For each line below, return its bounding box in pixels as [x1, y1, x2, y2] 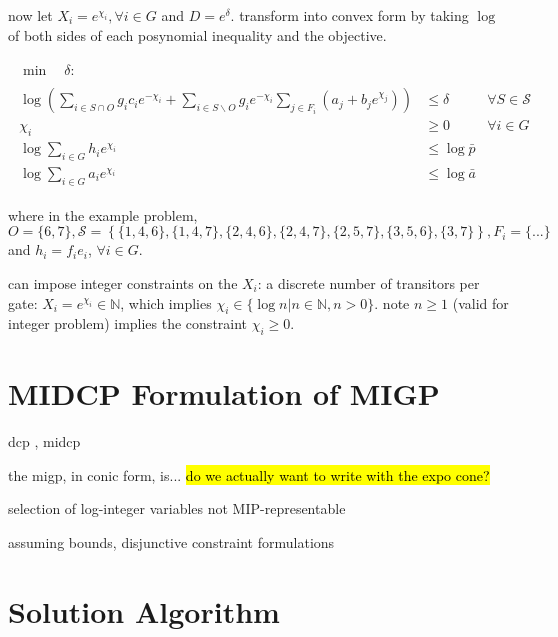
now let [8, 5, 53, 25]
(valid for [452, 292, 509, 313]
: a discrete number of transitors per [257, 272, 480, 293]
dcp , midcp [8, 431, 81, 452]
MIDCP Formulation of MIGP [8, 373, 440, 414]
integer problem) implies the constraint [8, 313, 248, 334]
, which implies [120, 292, 212, 313]
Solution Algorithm [8, 590, 280, 631]
